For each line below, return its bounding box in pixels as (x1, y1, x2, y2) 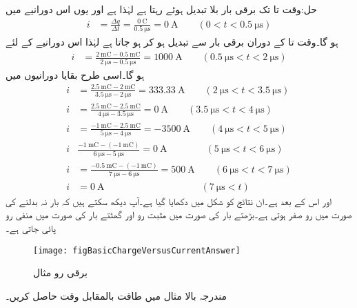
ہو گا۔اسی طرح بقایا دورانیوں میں (6, 67, 145, 81)
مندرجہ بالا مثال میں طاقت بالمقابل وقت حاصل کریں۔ (6, 288, 227, 302)
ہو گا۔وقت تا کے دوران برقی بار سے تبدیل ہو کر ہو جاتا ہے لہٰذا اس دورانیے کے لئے (6, 35, 338, 49)
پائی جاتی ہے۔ (6, 220, 56, 235)
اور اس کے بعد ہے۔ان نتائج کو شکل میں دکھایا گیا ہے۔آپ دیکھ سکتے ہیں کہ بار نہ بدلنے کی (6, 193, 332, 208)
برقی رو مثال (33, 265, 88, 280)
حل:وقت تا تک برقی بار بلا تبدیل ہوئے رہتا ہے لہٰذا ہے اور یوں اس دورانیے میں (6, 2, 318, 16)
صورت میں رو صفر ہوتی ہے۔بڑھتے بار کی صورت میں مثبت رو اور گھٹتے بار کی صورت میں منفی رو (6, 207, 352, 222)
